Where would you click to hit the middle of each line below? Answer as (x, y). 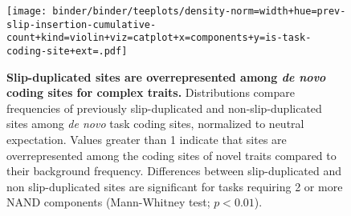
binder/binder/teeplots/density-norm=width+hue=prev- (199, 11)
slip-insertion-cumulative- (82, 24)
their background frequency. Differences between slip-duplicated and (174, 171)
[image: (27, 11)
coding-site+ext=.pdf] (67, 51)
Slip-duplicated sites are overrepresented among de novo (166, 76)
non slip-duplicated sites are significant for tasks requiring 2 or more (175, 186)
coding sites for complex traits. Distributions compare (151, 92)
